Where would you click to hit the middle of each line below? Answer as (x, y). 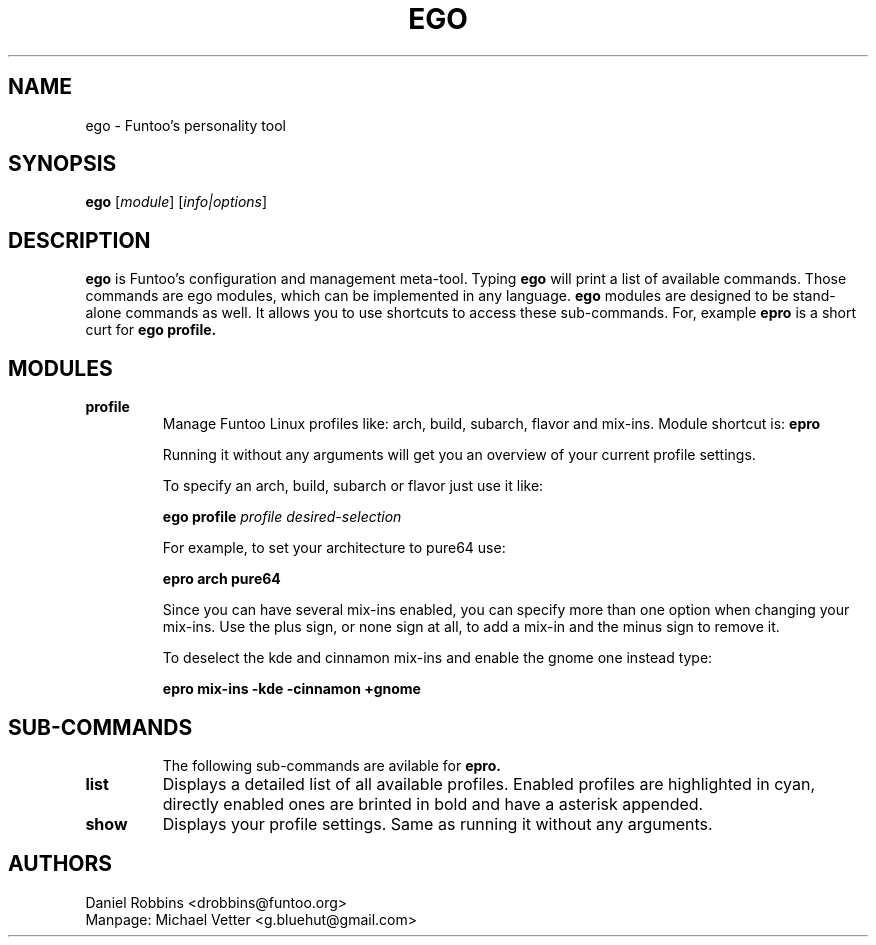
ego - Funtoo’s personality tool (185, 125)
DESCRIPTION (79, 240)
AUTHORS (60, 864)
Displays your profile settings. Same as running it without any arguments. (437, 823)
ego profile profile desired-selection (282, 517)
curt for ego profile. (151, 330)
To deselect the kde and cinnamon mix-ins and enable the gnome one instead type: (437, 658)
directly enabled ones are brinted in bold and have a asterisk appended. (433, 803)
